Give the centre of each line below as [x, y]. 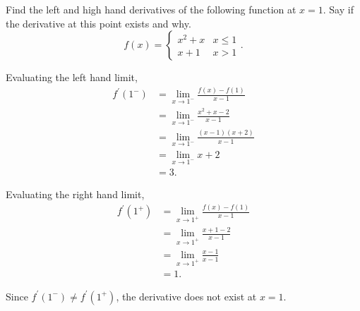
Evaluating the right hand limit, [75, 194]
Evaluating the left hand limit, [72, 77]
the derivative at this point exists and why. [98, 23]
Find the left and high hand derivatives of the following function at [151, 9]
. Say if [338, 9]
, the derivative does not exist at [186, 296]
